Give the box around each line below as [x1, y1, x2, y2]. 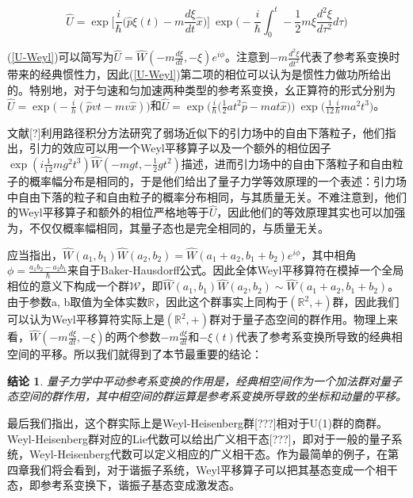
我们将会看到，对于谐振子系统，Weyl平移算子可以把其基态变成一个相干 [29, 461, 398, 477]
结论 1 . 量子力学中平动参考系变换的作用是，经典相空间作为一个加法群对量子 [7, 372, 402, 389]
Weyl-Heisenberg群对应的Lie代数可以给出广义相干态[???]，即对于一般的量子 [7, 430, 392, 446]
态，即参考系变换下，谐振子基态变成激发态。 [7, 477, 240, 493]
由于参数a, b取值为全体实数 [7, 293, 148, 310]
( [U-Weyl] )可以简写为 [7, 48, 114, 65]
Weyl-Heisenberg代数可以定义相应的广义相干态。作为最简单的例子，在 [29, 446, 388, 462]
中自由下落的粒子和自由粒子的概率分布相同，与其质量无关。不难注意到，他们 [7, 188, 407, 205]
